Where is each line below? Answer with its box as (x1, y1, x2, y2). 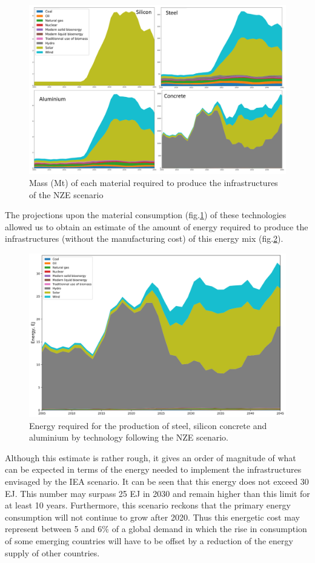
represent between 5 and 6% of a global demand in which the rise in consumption (5, 522, 307, 535)
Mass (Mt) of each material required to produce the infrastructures (29, 176, 278, 189)
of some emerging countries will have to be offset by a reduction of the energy (5, 534, 293, 547)
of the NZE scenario (29, 188, 104, 201)
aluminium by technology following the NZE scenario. (29, 431, 228, 444)
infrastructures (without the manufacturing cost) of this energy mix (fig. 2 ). (5, 232, 283, 245)
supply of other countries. (5, 546, 100, 559)
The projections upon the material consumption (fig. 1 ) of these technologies (5, 208, 287, 221)
